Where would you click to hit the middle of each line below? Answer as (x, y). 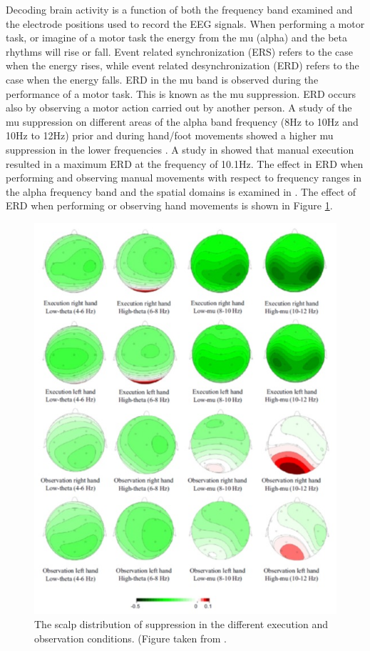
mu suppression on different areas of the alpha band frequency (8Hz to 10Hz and (182, 121)
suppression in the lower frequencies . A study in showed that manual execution (180, 149)
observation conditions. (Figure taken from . (131, 638)
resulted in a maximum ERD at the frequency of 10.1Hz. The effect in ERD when (185, 163)
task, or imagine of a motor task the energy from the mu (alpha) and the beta (177, 38)
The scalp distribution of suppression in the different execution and (181, 624)
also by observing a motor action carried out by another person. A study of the (179, 108)
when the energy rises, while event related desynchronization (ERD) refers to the (183, 65)
